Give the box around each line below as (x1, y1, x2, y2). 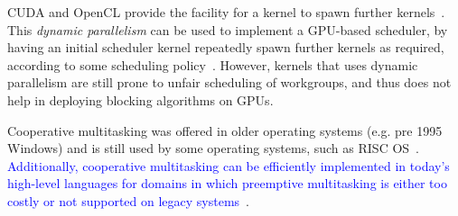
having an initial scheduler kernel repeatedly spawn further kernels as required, (7, 38, 444, 57)
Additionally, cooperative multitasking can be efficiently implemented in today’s (7, 156, 450, 175)
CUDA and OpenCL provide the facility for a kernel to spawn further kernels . (7, 3, 445, 21)
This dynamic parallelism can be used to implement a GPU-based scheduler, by (7, 20, 448, 39)
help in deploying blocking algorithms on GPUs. (7, 90, 274, 109)
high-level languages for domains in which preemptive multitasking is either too (7, 174, 447, 193)
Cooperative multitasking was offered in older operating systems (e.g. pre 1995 (7, 121, 443, 139)
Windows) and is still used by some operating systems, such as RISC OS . (7, 139, 419, 157)
